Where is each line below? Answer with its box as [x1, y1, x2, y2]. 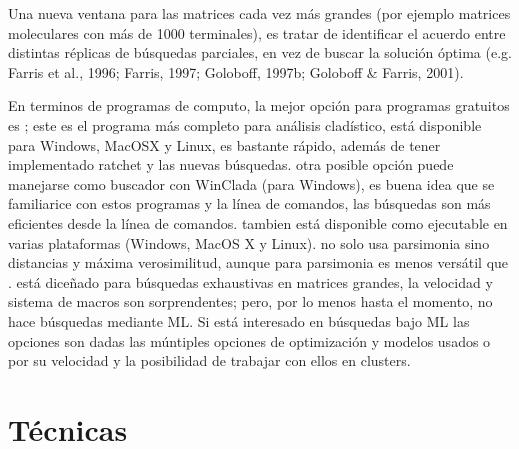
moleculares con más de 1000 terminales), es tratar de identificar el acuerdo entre [8, 22, 506, 43]
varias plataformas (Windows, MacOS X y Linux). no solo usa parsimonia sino [8, 232, 490, 253]
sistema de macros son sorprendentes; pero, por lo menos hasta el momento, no [8, 291, 493, 312]
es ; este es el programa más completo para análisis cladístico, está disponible [8, 114, 482, 135]
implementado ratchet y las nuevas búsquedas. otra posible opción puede [8, 154, 454, 175]
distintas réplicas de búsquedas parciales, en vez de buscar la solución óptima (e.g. [8, 42, 512, 63]
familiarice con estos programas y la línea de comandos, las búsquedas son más [8, 193, 491, 214]
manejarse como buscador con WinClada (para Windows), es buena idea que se [8, 173, 495, 194]
